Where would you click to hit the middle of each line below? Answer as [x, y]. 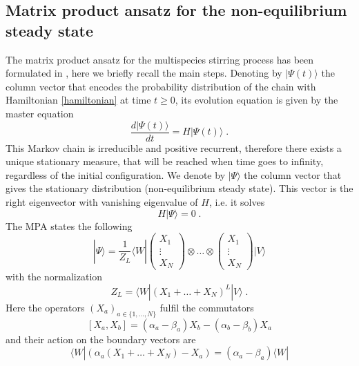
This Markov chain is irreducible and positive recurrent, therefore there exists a [174, 147]
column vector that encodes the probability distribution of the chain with [161, 86]
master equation [40, 113]
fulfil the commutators [207, 307]
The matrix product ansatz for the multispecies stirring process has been [160, 59]
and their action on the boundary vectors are [101, 339]
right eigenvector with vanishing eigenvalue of [102, 202]
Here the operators [45, 307]
